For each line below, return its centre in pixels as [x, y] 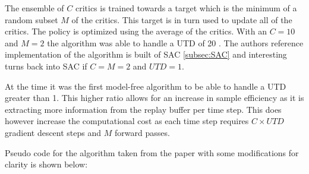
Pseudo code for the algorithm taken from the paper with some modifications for [152, 152]
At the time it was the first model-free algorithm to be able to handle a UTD [146, 86]
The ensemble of [34, 8]
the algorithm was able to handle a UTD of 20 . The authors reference [175, 42]
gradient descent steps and [53, 132]
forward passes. [142, 132]
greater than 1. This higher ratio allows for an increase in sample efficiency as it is [154, 98]
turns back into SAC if [46, 66]
